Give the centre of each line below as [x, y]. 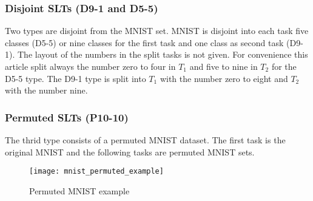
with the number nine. [46, 90]
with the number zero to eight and [224, 78]
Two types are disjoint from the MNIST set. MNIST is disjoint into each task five [157, 31]
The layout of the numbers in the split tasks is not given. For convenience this [163, 54]
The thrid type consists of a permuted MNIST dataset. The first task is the [145, 140]
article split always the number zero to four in [90, 66]
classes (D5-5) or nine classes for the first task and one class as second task [144, 42]
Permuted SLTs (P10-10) [67, 117]
